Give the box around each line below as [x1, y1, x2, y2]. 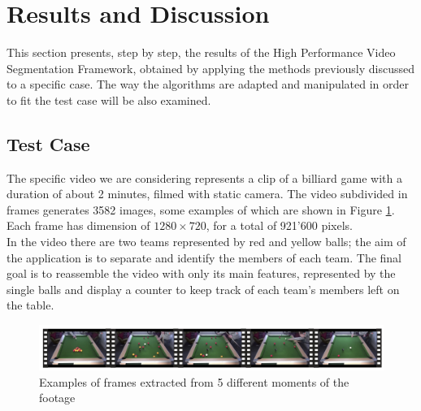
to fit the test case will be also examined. [7, 91, 211, 108]
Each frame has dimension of [7, 217, 150, 234]
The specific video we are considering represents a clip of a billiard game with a [7, 169, 402, 186]
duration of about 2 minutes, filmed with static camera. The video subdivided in [7, 185, 408, 202]
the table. [7, 296, 54, 314]
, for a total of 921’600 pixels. [206, 217, 353, 234]
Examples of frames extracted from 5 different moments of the [39, 373, 349, 390]
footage [39, 389, 76, 406]
